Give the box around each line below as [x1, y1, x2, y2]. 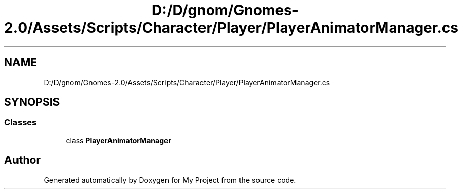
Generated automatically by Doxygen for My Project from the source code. [44, 175, 297, 184]
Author [4, 153, 41, 167]
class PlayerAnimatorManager [66, 136, 172, 145]
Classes [4, 117, 37, 128]
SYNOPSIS [4, 95, 60, 109]
